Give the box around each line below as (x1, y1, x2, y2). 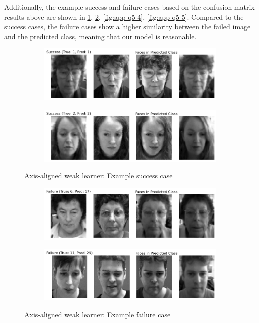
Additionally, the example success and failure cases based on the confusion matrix (4, 2, 255, 12)
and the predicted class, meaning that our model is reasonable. (4, 31, 197, 41)
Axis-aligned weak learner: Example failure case (24, 309, 171, 319)
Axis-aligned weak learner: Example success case (24, 170, 173, 181)
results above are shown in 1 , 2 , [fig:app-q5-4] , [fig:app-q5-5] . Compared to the (4, 11, 244, 22)
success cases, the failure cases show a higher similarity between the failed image (4, 21, 251, 32)
